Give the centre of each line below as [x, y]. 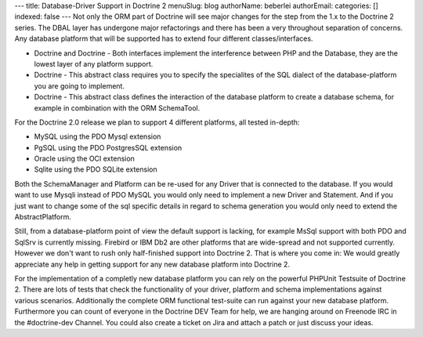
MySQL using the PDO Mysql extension [98, 136]
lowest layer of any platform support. [94, 63]
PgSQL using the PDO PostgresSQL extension [108, 147]
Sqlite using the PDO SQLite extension [96, 169]
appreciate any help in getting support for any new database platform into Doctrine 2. [152, 264]
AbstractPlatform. [43, 217]
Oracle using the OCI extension [84, 159]
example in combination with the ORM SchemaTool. [117, 108]
